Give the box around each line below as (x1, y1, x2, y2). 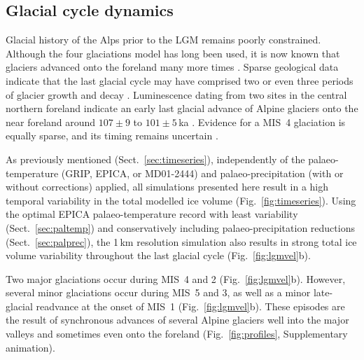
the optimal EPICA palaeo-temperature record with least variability (6, 207, 298, 221)
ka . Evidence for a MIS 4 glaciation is (178, 114, 346, 129)
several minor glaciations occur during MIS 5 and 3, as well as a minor (6, 285, 311, 300)
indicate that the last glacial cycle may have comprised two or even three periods (6, 73, 353, 88)
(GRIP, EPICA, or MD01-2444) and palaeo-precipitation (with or (61, 165, 344, 180)
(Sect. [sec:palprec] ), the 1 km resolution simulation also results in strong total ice (6, 234, 357, 249)
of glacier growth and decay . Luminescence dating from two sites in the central (6, 87, 347, 102)
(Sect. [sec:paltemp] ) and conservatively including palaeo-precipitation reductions (6, 220, 355, 235)
